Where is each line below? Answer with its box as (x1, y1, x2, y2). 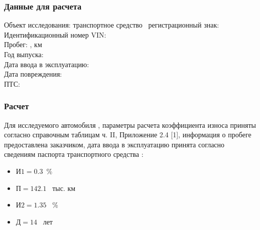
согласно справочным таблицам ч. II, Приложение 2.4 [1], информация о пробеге (4, 129, 251, 140)
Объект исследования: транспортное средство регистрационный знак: (4, 20, 219, 30)
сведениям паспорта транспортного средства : (4, 149, 144, 159)
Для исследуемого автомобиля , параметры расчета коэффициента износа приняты (4, 119, 256, 130)
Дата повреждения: (4, 69, 62, 79)
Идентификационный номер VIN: (4, 29, 106, 40)
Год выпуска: (4, 49, 44, 59)
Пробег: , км (4, 39, 42, 50)
